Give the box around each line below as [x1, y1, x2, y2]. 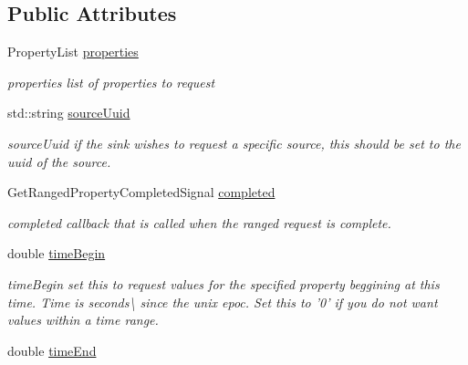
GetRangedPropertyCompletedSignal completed [7, 182, 276, 202]
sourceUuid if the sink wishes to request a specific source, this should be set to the [7, 133, 461, 152]
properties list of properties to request [7, 72, 215, 91]
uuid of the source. [7, 151, 111, 171]
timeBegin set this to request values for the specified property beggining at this [7, 274, 440, 293]
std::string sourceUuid [7, 103, 130, 122]
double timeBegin [7, 244, 106, 263]
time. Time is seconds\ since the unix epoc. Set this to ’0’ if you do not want [7, 292, 438, 311]
